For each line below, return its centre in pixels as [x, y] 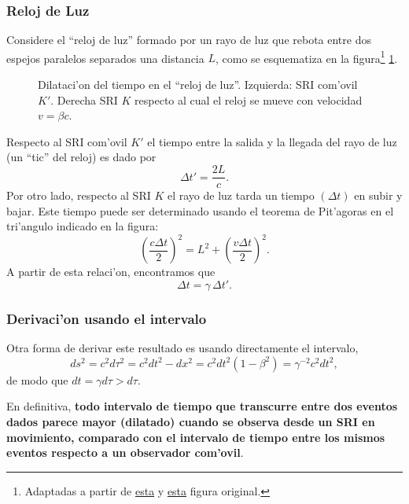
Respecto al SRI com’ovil [67, 141]
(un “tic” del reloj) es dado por [81, 157]
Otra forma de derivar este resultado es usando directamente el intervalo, [182, 348]
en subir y [378, 195]
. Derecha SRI [84, 99]
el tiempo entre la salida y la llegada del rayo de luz [272, 141]
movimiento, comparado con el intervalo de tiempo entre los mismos [196, 437]
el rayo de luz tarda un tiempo [241, 195]
